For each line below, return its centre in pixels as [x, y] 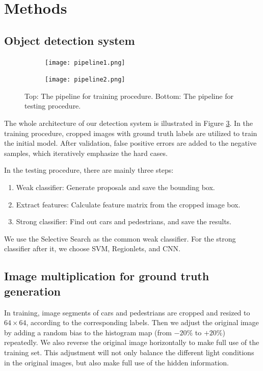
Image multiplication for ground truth [107, 276]
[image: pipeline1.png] [85, 62]
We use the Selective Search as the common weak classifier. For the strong [120, 238]
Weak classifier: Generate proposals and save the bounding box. [115, 187]
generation [32, 291]
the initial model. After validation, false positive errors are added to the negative [130, 143]
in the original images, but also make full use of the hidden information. [116, 362]
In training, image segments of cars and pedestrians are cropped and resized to [127, 312]
